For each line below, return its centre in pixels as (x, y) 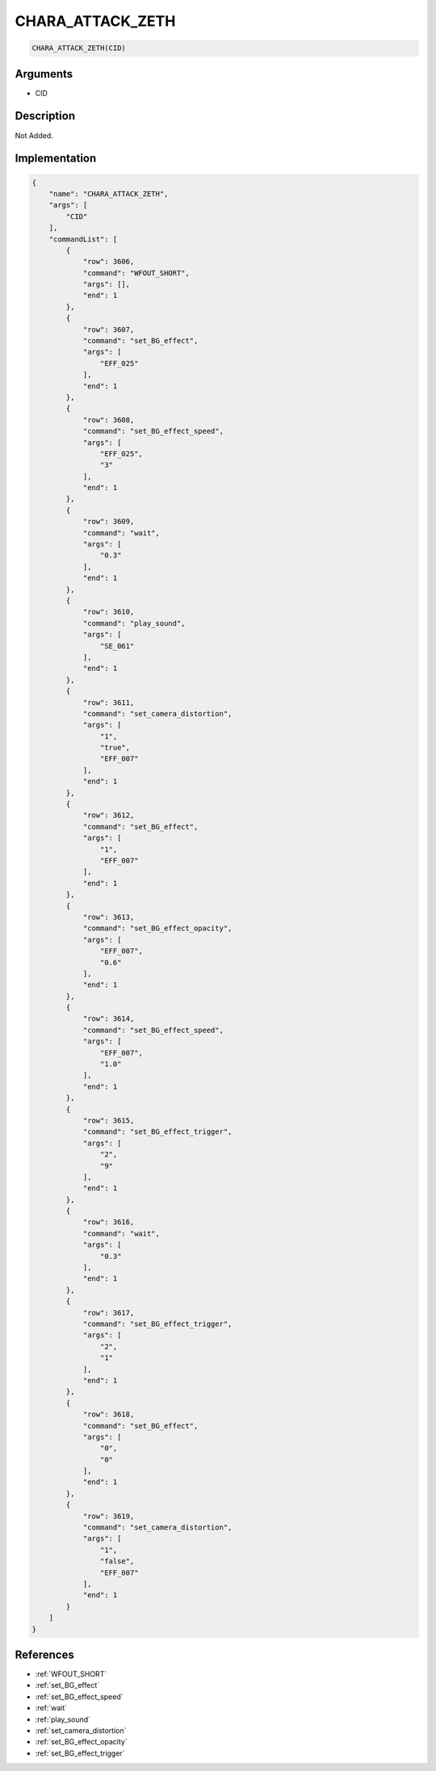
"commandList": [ (83, 239)
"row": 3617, (109, 1313)
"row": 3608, (109, 420)
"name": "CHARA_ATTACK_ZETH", (109, 193)
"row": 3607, (109, 329)
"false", (117, 1561)
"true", (115, 748)
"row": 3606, (109, 262)
